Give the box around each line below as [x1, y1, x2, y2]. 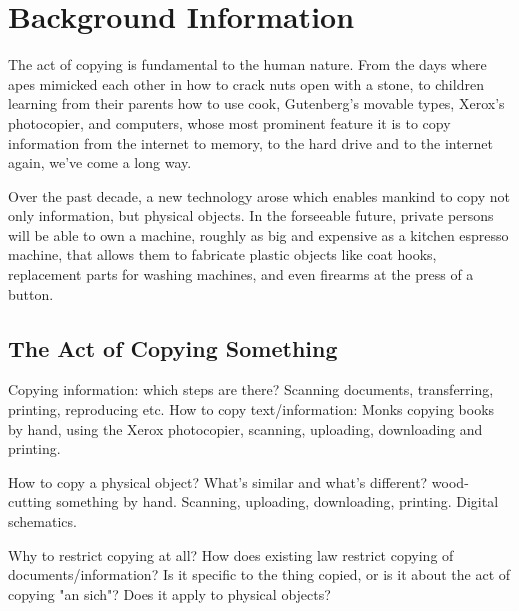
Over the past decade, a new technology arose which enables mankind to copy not [8, 185, 510, 206]
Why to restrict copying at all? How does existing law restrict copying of [8, 544, 454, 565]
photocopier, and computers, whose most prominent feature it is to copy [8, 112, 451, 133]
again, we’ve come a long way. [8, 152, 192, 173]
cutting [8, 491, 52, 512]
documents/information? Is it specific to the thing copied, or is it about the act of [8, 564, 511, 585]
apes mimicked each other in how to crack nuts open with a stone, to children [8, 73, 484, 94]
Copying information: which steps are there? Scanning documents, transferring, [8, 379, 494, 400]
